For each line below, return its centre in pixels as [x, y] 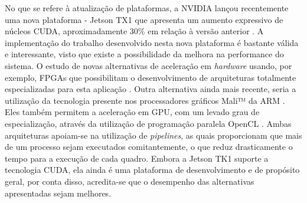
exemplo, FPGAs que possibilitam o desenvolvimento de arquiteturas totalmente [151, 77]
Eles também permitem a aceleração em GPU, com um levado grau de [132, 112]
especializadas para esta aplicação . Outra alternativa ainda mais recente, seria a [151, 89]
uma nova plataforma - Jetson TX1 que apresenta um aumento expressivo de [144, 19]
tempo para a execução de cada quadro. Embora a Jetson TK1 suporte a [137, 158]
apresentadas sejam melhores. [58, 193]
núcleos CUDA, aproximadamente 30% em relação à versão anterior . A [134, 31]
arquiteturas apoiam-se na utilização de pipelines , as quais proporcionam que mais [153, 135]
